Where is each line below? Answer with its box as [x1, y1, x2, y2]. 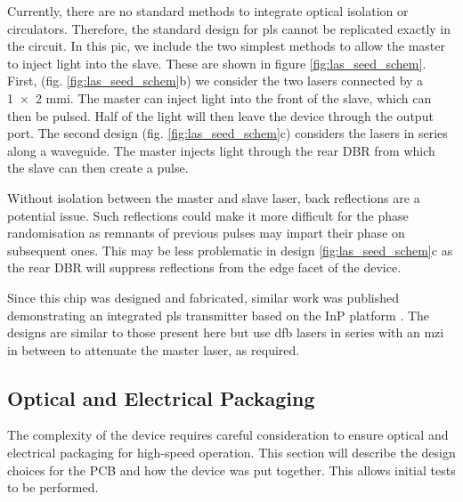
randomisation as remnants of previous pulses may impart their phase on [7, 223, 405, 242]
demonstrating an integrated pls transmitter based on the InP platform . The [7, 305, 430, 324]
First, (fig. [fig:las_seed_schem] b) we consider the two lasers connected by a [7, 71, 424, 90]
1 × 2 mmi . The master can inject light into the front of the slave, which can [7, 88, 432, 107]
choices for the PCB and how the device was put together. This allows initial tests [7, 460, 456, 479]
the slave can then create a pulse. [7, 158, 189, 177]
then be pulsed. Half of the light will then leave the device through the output [7, 106, 434, 125]
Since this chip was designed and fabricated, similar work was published [7, 287, 400, 306]
